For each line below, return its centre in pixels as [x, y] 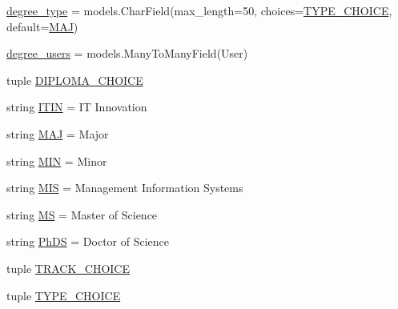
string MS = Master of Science [82, 214]
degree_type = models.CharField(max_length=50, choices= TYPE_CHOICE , [199, 10]
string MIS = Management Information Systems [125, 188]
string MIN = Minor [57, 161]
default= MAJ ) [42, 26]
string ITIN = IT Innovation [77, 107]
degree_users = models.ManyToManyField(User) [127, 53]
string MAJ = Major [58, 133]
